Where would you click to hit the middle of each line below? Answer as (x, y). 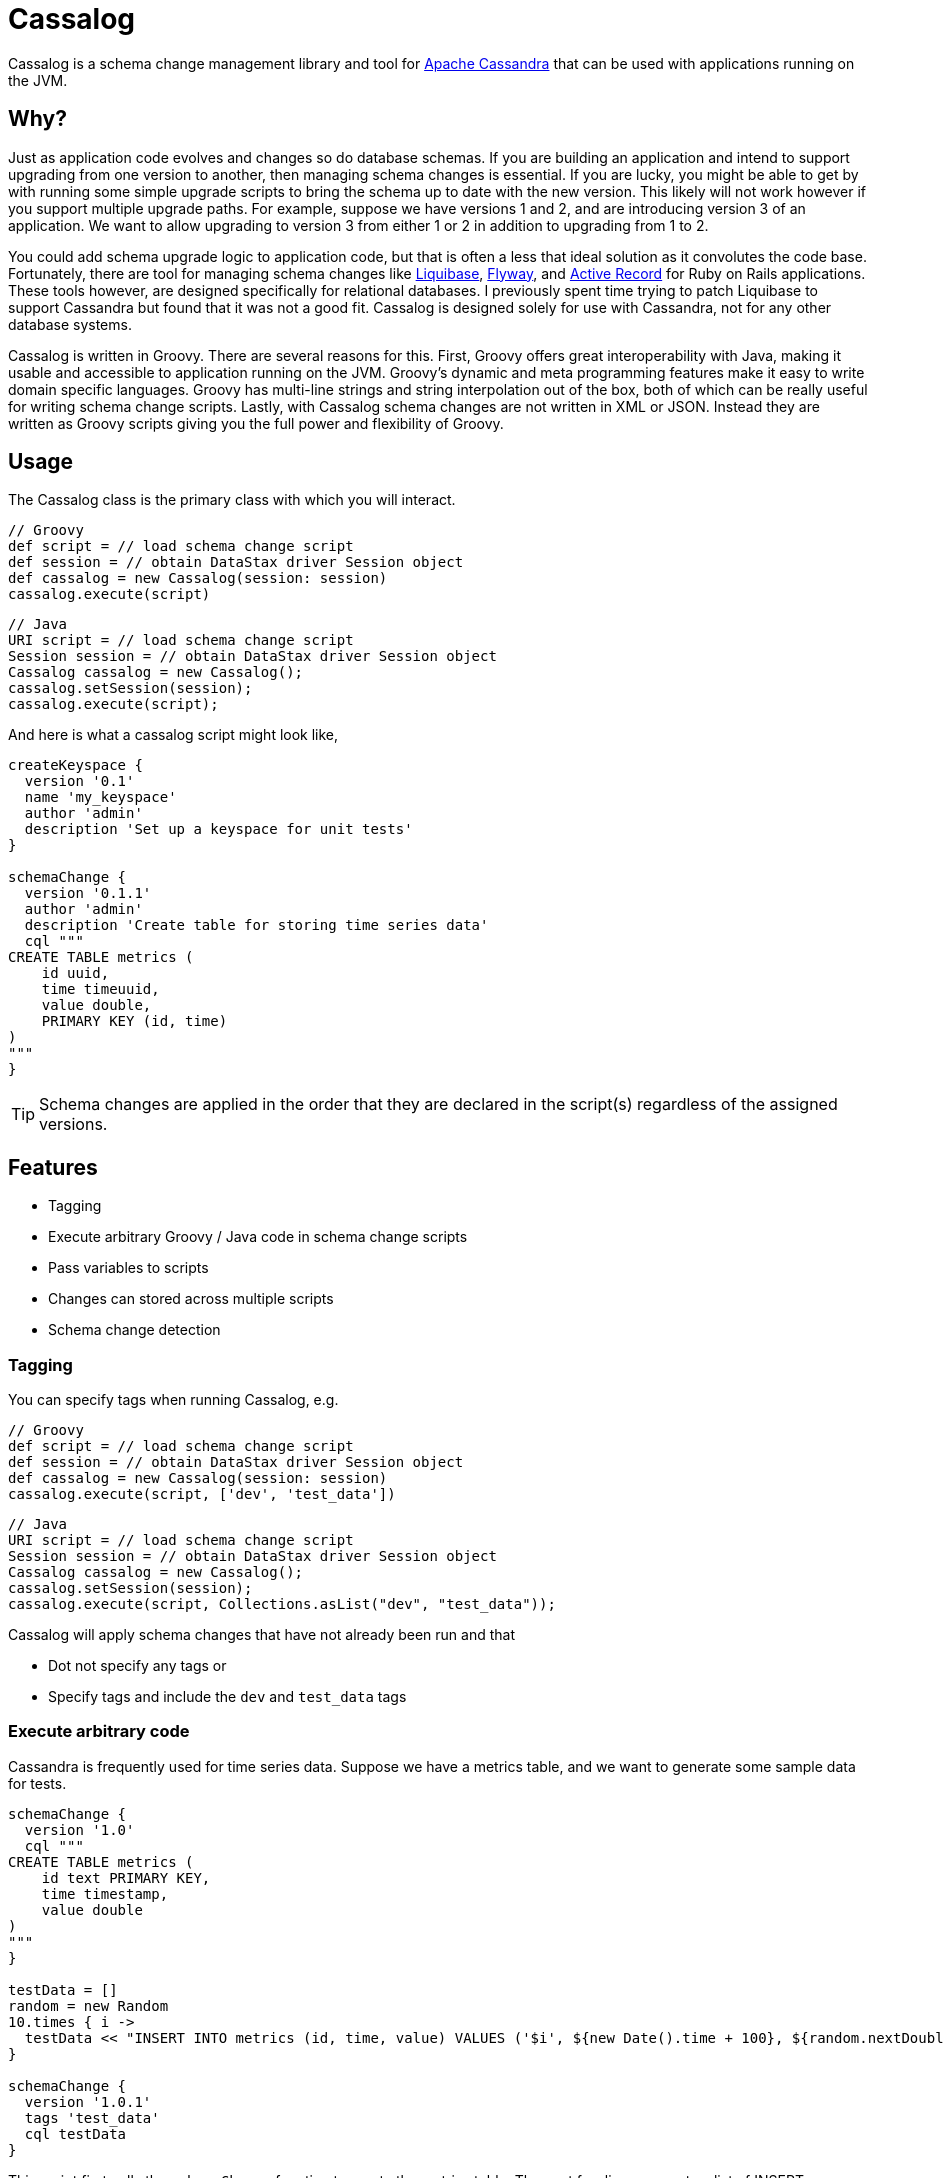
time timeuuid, (100, 989)
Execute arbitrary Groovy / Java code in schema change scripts (258, 1237)
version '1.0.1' (88, 2101)
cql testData (75, 2133)
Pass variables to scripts (128, 1268)
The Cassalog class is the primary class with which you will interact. (232, 500)
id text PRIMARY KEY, (126, 1877)
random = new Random (88, 2005)
